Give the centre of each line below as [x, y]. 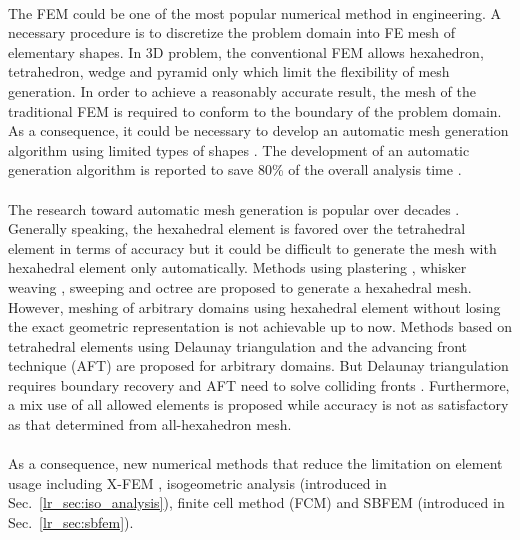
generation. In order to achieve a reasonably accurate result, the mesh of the [242, 90]
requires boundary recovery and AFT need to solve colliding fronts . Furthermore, [259, 384]
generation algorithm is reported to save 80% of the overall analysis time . [235, 169]
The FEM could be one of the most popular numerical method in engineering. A [254, 12]
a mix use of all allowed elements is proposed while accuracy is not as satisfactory [258, 404]
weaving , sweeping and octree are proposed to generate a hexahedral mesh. [240, 286]
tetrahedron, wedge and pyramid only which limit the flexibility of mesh [229, 71]
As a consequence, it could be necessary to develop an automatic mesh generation [258, 130]
